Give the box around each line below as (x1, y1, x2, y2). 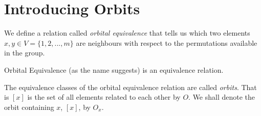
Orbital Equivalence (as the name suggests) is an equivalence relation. (4, 64, 224, 75)
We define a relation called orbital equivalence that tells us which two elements (4, 27, 250, 38)
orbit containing (4, 101, 54, 112)
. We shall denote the (188, 92, 255, 102)
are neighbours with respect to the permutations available (76, 37, 257, 48)
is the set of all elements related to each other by (27, 92, 181, 102)
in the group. (4, 47, 45, 58)
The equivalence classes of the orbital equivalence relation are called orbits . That (4, 81, 257, 92)
